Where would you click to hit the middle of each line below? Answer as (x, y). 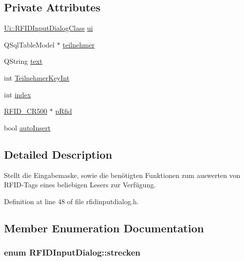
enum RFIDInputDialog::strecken (72, 252)
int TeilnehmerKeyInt (37, 77)
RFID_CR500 (26, 111)
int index (18, 94)
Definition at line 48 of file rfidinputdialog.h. (71, 201)
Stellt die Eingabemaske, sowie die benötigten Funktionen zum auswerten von (122, 175)
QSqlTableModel (29, 44)
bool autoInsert (27, 127)
